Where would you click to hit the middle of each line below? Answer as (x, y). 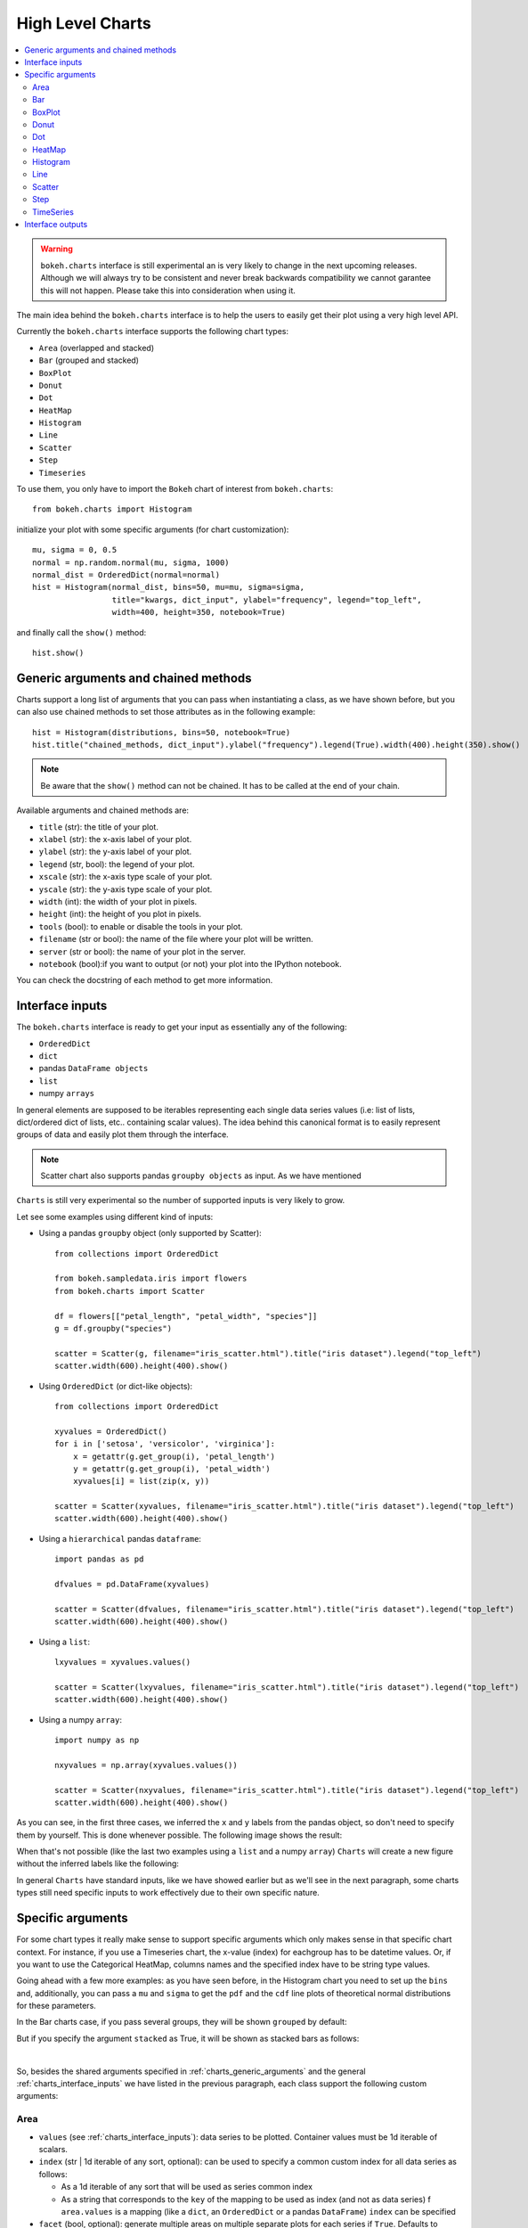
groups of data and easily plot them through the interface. (122, 1134)
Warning (57, 249)
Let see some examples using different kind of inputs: (115, 1216)
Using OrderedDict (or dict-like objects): (116, 1386)
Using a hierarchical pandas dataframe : (120, 1538)
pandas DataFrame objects (93, 1069)
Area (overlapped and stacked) (97, 348)
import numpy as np (97, 1740)
